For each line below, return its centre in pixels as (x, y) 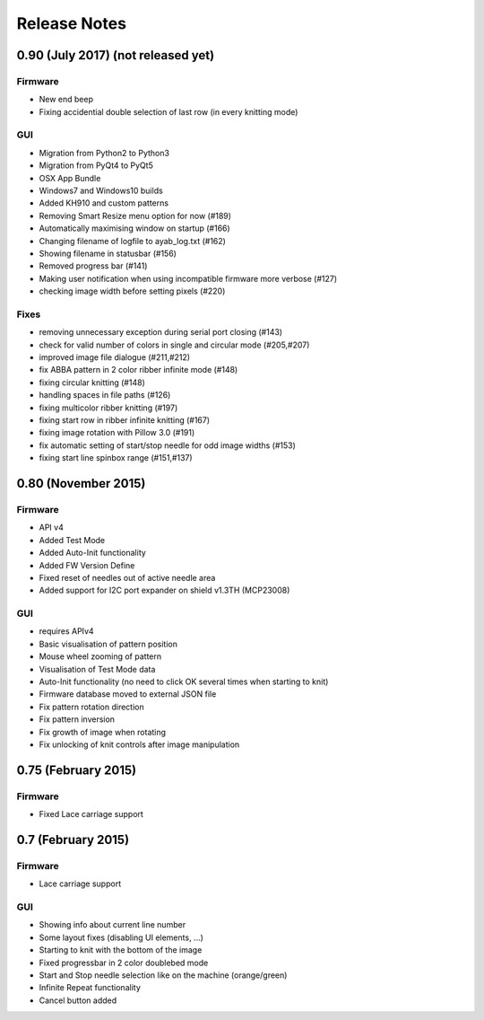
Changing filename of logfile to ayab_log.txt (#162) (132, 241)
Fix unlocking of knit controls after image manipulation (139, 744)
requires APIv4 (66, 631)
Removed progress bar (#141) (93, 266)
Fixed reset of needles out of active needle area (127, 577)
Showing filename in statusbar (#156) (108, 253)
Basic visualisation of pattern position (108, 644)
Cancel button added (78, 1000)
